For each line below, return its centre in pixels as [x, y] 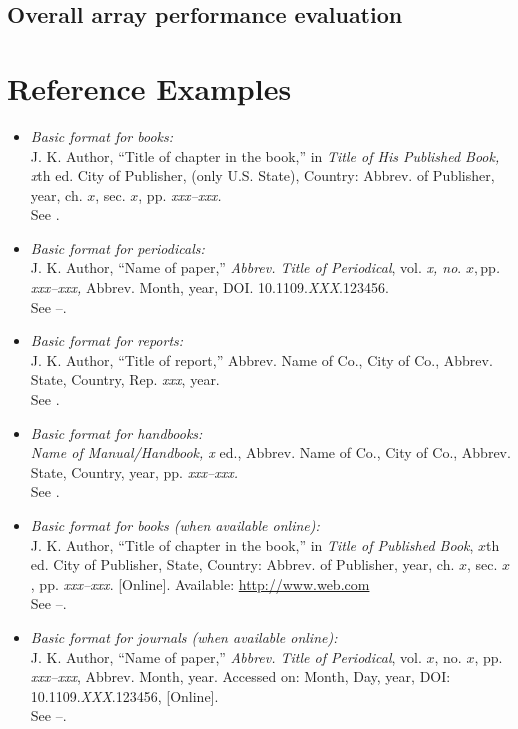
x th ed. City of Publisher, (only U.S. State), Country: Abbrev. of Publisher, [262, 175]
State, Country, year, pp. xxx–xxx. [134, 471]
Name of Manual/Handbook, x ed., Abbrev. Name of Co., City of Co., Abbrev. [270, 452]
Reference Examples [149, 87]
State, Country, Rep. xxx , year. [125, 379]
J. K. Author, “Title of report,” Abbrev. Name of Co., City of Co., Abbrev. [261, 359]
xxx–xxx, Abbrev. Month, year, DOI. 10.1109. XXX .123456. [209, 287]
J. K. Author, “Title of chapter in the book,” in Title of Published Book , [252, 544]
